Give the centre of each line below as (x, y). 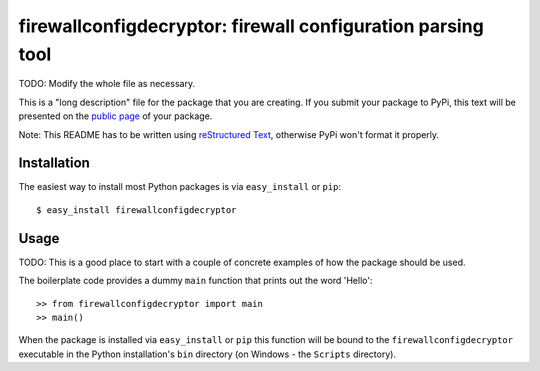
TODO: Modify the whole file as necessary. (106, 84)
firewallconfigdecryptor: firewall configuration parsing (251, 26)
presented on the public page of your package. (115, 116)
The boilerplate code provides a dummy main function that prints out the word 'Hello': (195, 281)
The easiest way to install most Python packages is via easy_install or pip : (180, 187)
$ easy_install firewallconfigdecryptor (136, 209)
